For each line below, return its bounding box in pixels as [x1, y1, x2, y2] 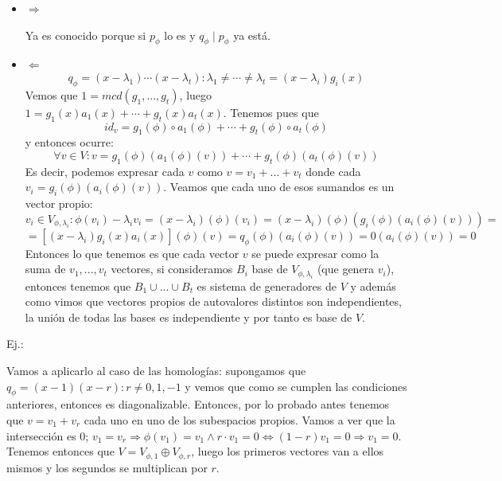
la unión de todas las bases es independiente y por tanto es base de [25, 308, 352, 325]
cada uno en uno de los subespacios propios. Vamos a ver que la [84, 411, 395, 428]
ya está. [233, 26, 270, 43]
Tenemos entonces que [6, 443, 115, 459]
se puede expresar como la [251, 244, 379, 261]
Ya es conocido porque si [25, 26, 146, 43]
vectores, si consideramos [111, 260, 233, 277]
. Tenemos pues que [223, 104, 319, 120]
